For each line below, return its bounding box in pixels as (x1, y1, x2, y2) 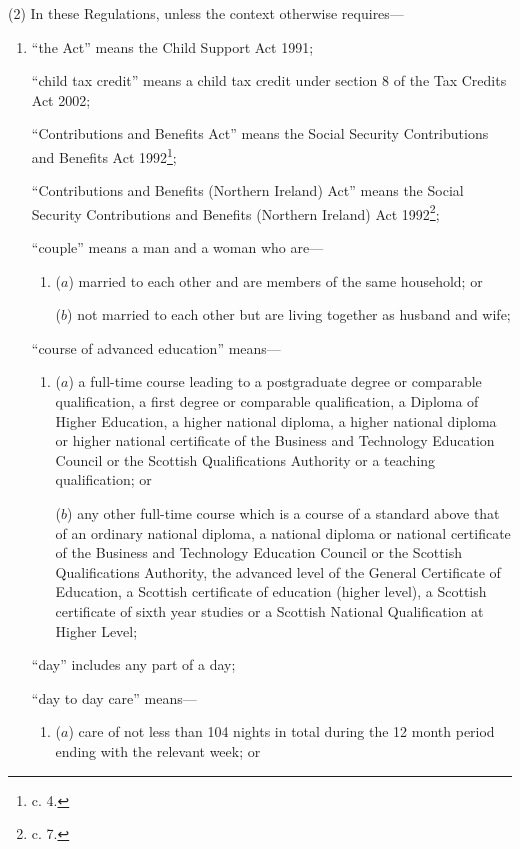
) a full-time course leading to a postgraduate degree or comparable (68, 371, 482, 392)
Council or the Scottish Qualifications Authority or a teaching (55, 449, 436, 470)
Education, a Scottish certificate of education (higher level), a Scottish (55, 581, 487, 602)
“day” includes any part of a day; (31, 654, 236, 675)
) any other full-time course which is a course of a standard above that (67, 503, 500, 523)
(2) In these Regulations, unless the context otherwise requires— (8, 3, 404, 23)
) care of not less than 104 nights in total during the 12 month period (68, 721, 495, 742)
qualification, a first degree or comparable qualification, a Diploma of (55, 391, 479, 412)
